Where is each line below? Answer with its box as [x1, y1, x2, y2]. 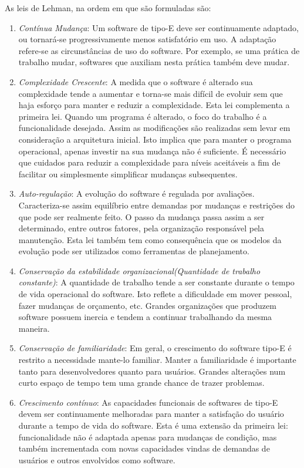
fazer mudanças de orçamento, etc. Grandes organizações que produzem [18, 299, 276, 311]
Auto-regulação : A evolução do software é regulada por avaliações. [18, 187, 255, 200]
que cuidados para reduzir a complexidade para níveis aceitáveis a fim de [18, 156, 281, 169]
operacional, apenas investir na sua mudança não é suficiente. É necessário [18, 144, 286, 157]
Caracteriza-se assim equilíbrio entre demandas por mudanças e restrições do [18, 198, 295, 211]
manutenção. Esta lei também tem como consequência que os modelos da [18, 233, 282, 245]
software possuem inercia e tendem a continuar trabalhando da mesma [18, 311, 272, 323]
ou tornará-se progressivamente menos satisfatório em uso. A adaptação [18, 33, 276, 45]
